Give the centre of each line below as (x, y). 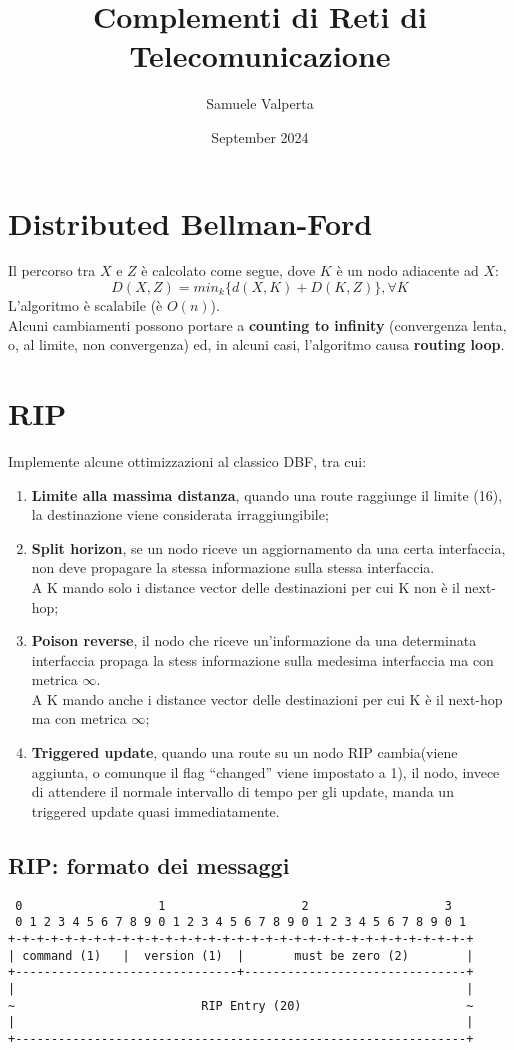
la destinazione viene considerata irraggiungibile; (180, 514)
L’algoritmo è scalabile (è (85, 305)
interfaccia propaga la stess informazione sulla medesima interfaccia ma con (262, 659)
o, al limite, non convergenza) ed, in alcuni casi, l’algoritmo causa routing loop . (256, 344)
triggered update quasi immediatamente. (155, 810)
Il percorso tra (52, 270)
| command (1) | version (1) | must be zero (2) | (241, 955)
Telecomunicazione (260, 55)
